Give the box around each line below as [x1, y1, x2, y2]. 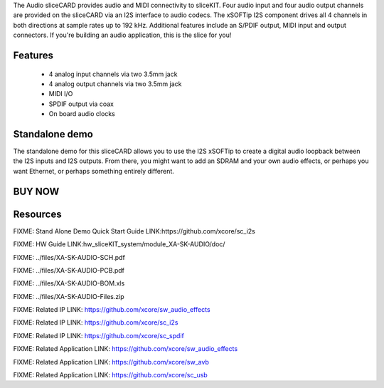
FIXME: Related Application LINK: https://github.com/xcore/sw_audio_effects [13, 345, 238, 353]
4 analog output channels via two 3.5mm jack [48, 79, 182, 88]
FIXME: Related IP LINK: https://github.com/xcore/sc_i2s [13, 318, 178, 327]
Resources [13, 208, 62, 220]
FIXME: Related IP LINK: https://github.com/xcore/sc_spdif [13, 331, 184, 340]
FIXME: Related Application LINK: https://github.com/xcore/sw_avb [13, 357, 210, 366]
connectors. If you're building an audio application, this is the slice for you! [13, 31, 232, 39]
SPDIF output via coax [48, 100, 114, 108]
